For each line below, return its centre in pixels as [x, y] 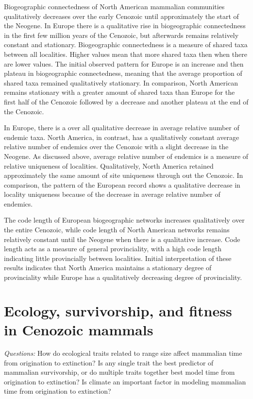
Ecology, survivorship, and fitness [118, 310]
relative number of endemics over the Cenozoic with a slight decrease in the [116, 147]
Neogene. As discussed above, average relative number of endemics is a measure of [126, 156]
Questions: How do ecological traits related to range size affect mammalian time [123, 353]
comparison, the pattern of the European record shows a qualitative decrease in [122, 184]
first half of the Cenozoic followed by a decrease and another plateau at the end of [126, 101]
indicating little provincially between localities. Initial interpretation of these [118, 258]
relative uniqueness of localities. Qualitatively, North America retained [109, 165]
